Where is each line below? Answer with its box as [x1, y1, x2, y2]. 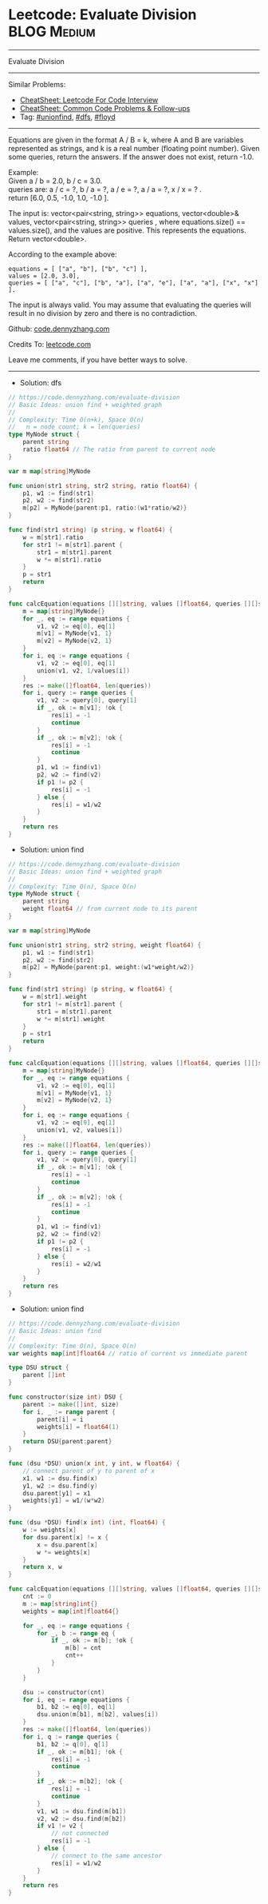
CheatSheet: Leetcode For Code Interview [19, 94, 159, 105]
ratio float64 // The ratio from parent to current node [22, 445, 216, 453]
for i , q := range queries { [22, 1733, 120, 1741]
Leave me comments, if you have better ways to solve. [8, 354, 187, 365]
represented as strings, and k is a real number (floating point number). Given [8, 143, 260, 153]
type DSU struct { [8, 1363, 69, 1372]
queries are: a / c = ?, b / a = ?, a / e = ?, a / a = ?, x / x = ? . [8, 184, 202, 194]
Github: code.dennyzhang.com [8, 324, 110, 333]
